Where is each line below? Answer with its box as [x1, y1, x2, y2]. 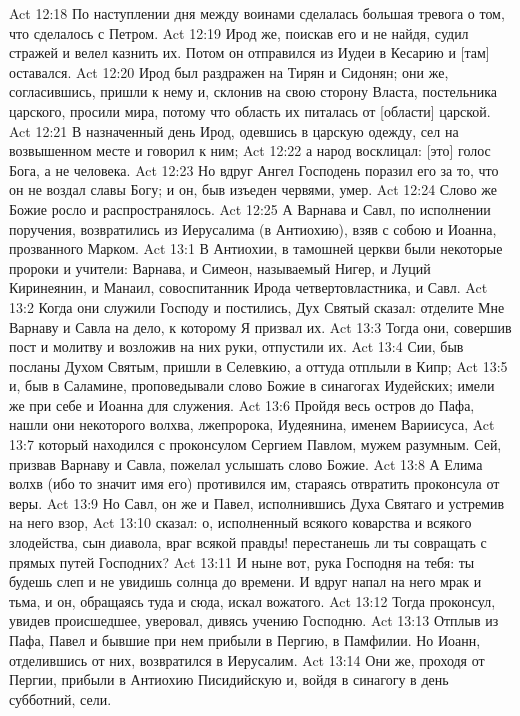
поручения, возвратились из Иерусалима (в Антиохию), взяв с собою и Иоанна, [9, 218, 497, 239]
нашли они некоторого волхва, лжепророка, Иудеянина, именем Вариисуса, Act [9, 414, 495, 435]
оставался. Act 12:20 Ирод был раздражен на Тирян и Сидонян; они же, [9, 61, 449, 82]
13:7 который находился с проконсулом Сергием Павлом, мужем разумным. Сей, [9, 434, 502, 455]
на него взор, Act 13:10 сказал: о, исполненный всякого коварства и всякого [9, 512, 472, 533]
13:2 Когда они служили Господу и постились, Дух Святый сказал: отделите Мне [9, 296, 505, 317]
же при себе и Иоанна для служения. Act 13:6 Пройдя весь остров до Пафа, [9, 394, 475, 415]
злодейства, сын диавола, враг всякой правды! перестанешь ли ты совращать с [9, 532, 487, 553]
